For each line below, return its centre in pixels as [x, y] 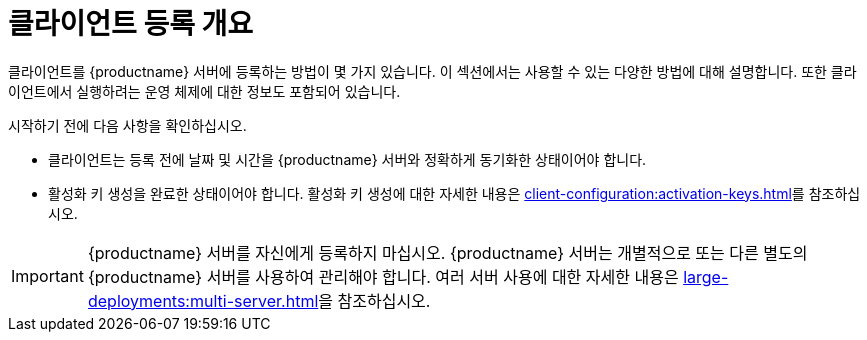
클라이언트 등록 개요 [131, 24]
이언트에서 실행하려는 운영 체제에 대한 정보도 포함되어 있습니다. [204, 91]
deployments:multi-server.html [203, 300]
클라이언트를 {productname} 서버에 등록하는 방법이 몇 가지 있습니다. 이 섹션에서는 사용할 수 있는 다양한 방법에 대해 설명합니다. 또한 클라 [432, 71]
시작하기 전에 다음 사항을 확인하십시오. [127, 125]
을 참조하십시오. [374, 300]
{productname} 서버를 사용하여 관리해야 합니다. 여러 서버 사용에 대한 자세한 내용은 [383, 276]
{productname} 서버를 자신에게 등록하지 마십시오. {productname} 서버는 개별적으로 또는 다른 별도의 [447, 252]
